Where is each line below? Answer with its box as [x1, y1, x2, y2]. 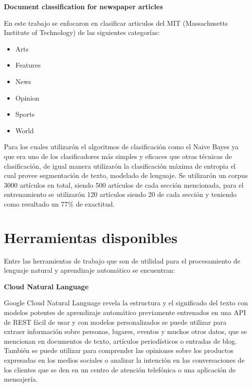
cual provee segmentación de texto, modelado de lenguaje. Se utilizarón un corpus [4, 170, 248, 180]
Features [15, 60, 41, 70]
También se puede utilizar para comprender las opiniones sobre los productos [4, 345, 234, 355]
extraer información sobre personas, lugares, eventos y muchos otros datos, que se [4, 326, 247, 336]
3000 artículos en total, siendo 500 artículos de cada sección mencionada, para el [4, 179, 244, 190]
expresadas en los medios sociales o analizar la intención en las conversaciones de [4, 354, 245, 365]
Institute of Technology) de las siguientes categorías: [4, 27, 160, 37]
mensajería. [4, 374, 38, 384]
